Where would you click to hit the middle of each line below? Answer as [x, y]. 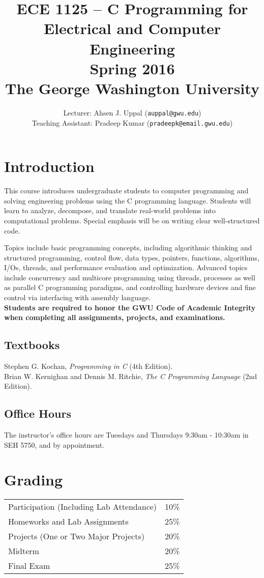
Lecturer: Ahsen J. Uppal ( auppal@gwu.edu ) [132, 112]
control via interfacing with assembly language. [78, 297]
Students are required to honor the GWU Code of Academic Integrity [130, 307]
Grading [34, 480]
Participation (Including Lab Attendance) [83, 507]
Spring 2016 [132, 68]
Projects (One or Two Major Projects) [76, 536]
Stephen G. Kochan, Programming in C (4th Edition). [89, 366]
